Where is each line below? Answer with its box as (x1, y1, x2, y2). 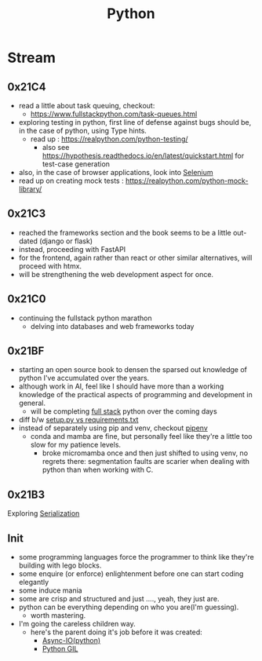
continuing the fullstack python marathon (18, 313, 152, 323)
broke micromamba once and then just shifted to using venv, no (42, 448, 249, 458)
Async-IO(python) (42, 636, 101, 645)
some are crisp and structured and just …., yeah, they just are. (18, 594, 220, 604)
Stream (7, 49, 56, 67)
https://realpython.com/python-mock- (125, 176, 249, 185)
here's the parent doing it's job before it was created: (30, 627, 203, 637)
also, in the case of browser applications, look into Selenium (18, 168, 213, 177)
